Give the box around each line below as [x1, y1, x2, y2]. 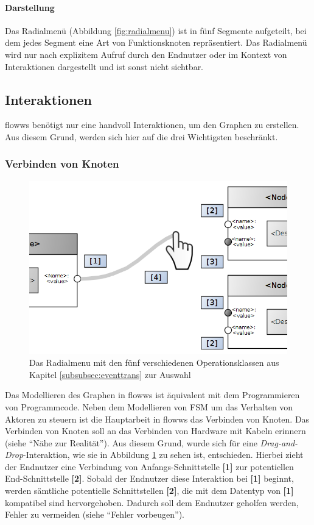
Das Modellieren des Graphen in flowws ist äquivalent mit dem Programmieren [5, 388, 300, 401]
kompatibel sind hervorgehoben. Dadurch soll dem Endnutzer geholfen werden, [5, 496, 299, 509]
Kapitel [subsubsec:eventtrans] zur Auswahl [29, 368, 191, 380]
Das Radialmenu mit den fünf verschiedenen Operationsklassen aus [29, 356, 279, 369]
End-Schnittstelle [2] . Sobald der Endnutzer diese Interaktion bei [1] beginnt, [5, 472, 294, 485]
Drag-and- [260, 436, 298, 449]
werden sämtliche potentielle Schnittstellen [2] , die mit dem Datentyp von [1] [5, 484, 294, 497]
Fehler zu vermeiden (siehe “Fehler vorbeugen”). [5, 508, 185, 521]
